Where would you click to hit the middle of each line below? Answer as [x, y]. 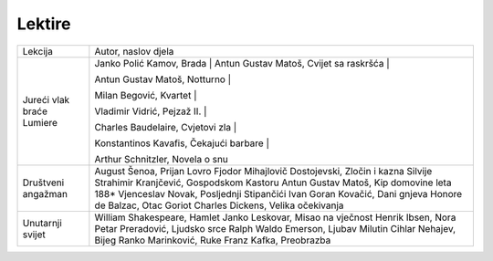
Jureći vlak [46, 99]
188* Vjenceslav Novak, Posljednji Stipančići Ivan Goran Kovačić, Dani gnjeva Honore [278, 193]
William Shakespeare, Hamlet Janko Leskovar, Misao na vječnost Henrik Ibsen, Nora [275, 217]
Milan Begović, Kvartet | [146, 95]
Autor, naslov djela [134, 51]
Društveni [43, 183]
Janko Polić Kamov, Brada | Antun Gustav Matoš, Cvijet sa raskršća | [242, 63]
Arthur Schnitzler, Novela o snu [161, 159]
